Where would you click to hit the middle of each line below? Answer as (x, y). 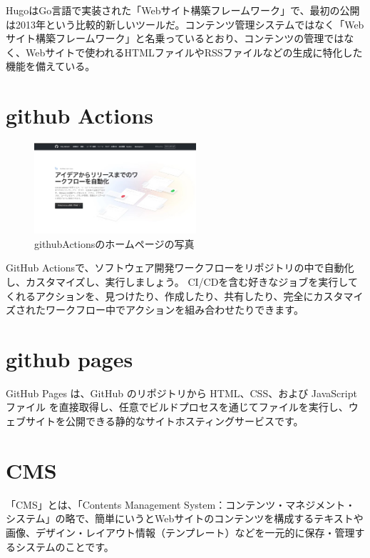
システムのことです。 (65, 546)
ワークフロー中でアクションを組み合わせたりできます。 (174, 310)
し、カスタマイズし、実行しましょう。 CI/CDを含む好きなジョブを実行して (182, 281)
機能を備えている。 (51, 66)
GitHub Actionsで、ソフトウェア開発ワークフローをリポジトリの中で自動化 (180, 268)
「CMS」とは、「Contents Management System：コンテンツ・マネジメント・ (181, 504)
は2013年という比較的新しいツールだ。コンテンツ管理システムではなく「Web (185, 24)
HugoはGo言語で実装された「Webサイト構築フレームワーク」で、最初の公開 (183, 10)
